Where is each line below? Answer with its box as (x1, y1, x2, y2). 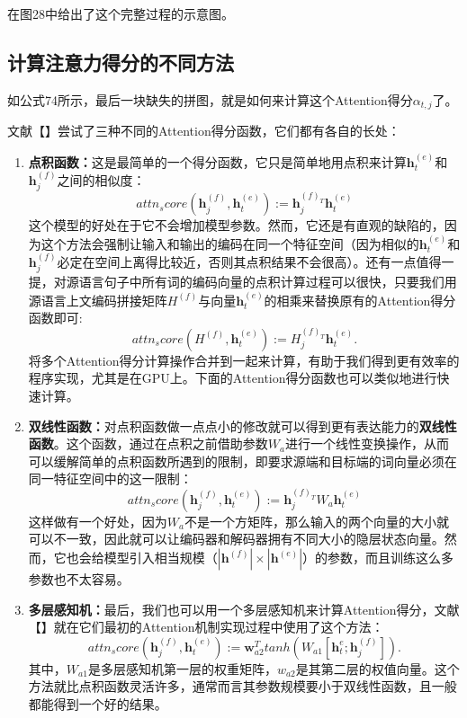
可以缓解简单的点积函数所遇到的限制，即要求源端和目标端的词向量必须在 (28, 451, 457, 470)
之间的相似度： (57, 171, 146, 190)
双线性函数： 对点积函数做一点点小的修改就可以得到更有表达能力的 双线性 (28, 416, 457, 435)
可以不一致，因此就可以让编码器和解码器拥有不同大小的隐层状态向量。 (28, 529, 445, 548)
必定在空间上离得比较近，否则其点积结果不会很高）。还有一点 (57, 253, 417, 271)
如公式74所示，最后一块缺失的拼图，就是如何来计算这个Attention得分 (7, 90, 413, 109)
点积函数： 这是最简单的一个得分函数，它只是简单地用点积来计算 (28, 152, 407, 171)
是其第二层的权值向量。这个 (295, 659, 460, 678)
